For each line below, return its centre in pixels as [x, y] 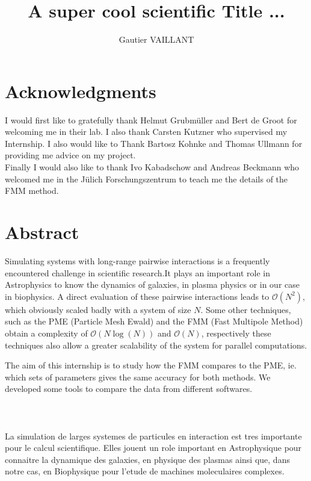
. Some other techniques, [246, 309]
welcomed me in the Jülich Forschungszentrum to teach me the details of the [146, 178]
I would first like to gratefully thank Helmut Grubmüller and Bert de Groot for [151, 119]
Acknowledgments [81, 91]
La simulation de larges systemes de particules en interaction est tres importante [153, 436]
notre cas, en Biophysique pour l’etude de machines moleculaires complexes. [145, 471]
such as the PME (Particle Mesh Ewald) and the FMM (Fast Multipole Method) [154, 321]
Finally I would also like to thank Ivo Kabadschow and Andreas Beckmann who [152, 167]
